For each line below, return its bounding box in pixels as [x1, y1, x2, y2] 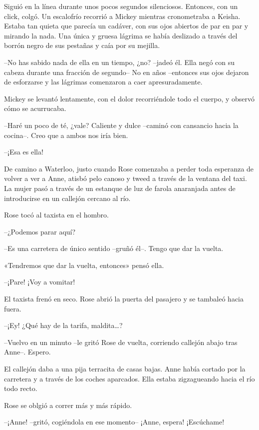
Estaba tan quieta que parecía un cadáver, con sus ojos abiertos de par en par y [4, 20, 249, 31]
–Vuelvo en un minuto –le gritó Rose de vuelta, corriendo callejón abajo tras [4, 336, 238, 347]
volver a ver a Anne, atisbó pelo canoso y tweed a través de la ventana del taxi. [4, 173, 247, 183]
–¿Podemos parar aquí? [4, 226, 76, 236]
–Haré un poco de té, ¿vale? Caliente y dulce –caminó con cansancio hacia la [4, 119, 239, 130]
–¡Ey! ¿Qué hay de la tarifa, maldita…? [4, 320, 123, 330]
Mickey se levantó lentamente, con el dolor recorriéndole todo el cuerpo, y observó [4, 93, 255, 103]
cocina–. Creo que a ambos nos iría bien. [4, 129, 128, 140]
